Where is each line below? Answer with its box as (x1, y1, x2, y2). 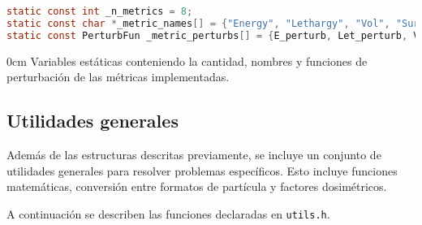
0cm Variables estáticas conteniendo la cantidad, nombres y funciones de (6, 52, 368, 69)
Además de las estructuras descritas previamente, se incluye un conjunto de (6, 146, 381, 163)
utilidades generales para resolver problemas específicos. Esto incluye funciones (6, 162, 398, 179)
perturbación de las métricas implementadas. (6, 68, 230, 85)
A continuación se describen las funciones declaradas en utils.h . (6, 205, 330, 222)
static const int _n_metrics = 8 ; (6, 6, 193, 17)
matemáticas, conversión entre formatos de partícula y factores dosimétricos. (6, 178, 387, 195)
